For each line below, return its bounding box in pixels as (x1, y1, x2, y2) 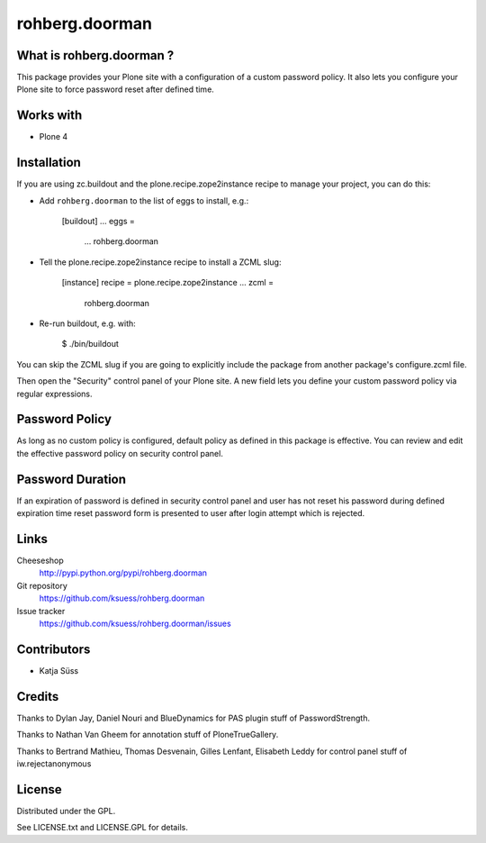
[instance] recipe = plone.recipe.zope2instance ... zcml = (61, 277, 274, 288)
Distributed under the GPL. (16, 805, 116, 816)
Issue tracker (16, 605, 66, 616)
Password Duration (16, 471, 126, 486)
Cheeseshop (16, 555, 65, 567)
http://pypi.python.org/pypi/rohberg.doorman (39, 567, 207, 578)
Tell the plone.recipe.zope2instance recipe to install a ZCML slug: (39, 257, 282, 267)
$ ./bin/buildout (61, 339, 119, 349)
